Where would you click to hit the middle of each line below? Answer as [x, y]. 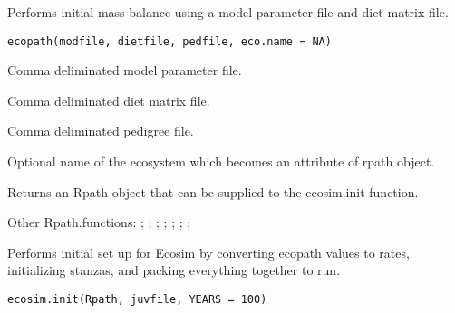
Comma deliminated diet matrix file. [109, 100]
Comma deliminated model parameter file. [125, 70]
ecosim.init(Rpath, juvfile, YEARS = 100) [137, 299]
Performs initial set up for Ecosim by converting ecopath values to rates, [208, 252]
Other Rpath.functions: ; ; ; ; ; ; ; [99, 222]
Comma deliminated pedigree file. [101, 131]
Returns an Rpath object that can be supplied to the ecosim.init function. [213, 191]
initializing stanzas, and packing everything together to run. [174, 270]
